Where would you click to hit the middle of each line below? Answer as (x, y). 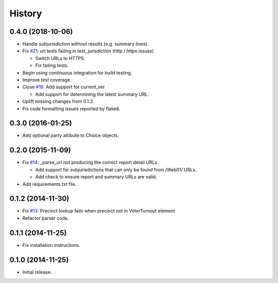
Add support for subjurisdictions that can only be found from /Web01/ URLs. (116, 169)
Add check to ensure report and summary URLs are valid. (96, 177)
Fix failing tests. (52, 65)
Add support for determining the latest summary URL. (92, 94)
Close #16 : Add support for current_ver (64, 87)
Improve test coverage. (47, 80)
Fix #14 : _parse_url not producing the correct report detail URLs (90, 162)
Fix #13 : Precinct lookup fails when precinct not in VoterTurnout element (99, 211)
